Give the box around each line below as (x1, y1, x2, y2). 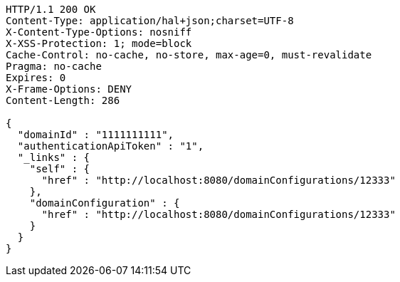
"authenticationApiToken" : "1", (17, 140, 204, 152)
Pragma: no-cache (6, 61, 102, 72)
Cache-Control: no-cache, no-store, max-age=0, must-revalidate (6, 49, 372, 61)
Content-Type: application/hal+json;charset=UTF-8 (6, 15, 294, 26)
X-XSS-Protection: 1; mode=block (6, 38, 192, 49)
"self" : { (29, 163, 90, 174)
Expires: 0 (6, 72, 66, 83)
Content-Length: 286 (6, 95, 120, 106)
